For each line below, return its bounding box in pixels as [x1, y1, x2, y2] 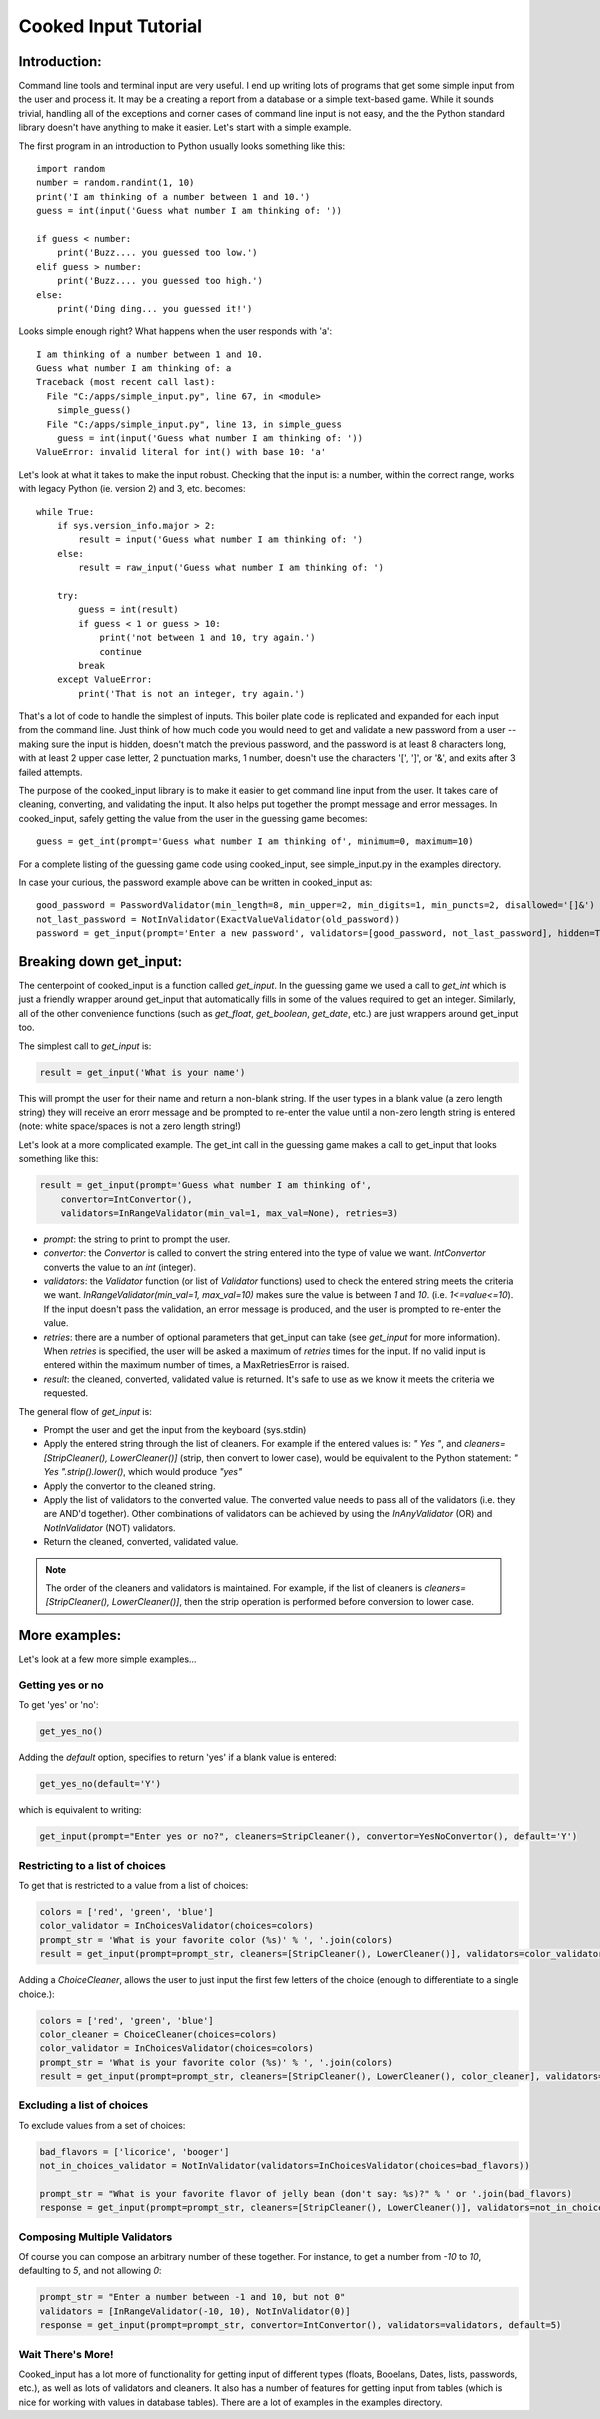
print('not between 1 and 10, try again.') [99, 632, 316, 644]
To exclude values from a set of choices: [18, 2119, 186, 2131]
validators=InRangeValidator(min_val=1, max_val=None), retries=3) [60, 1207, 399, 1219]
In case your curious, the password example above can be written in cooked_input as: [18, 876, 373, 888]
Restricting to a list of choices [18, 1858, 167, 1872]
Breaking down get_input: [18, 953, 183, 970]
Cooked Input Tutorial [18, 15, 203, 37]
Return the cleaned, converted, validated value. [43, 1536, 239, 1548]
